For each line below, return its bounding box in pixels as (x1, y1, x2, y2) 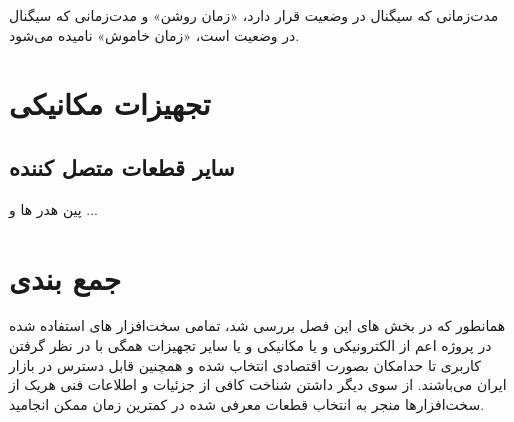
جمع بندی (9, 257, 121, 298)
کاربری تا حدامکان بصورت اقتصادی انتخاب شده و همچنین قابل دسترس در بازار (9, 354, 481, 375)
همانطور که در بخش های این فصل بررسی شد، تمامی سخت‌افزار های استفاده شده (9, 315, 506, 336)
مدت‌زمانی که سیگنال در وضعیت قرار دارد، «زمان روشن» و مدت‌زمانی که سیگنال (9, 5, 499, 25)
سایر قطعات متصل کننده (9, 151, 235, 182)
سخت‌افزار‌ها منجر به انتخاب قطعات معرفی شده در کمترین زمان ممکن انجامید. (9, 393, 485, 414)
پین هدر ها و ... (9, 198, 99, 219)
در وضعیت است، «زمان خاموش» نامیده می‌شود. (9, 24, 300, 45)
